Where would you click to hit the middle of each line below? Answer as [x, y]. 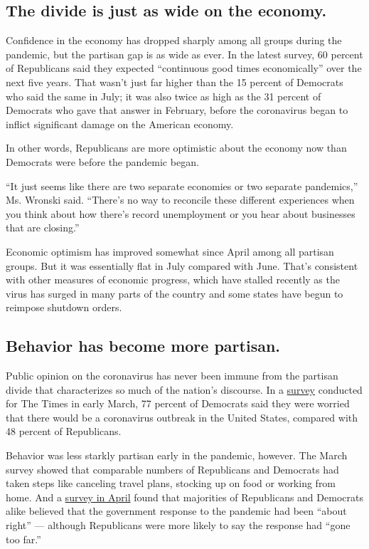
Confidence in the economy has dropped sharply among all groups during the [174, 40]
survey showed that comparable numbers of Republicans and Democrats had [172, 469]
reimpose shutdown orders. [64, 307]
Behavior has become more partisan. [143, 346]
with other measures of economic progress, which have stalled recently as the [173, 279]
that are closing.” [43, 228]
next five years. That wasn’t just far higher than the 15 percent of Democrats [175, 82]
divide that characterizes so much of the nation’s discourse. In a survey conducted [184, 389]
